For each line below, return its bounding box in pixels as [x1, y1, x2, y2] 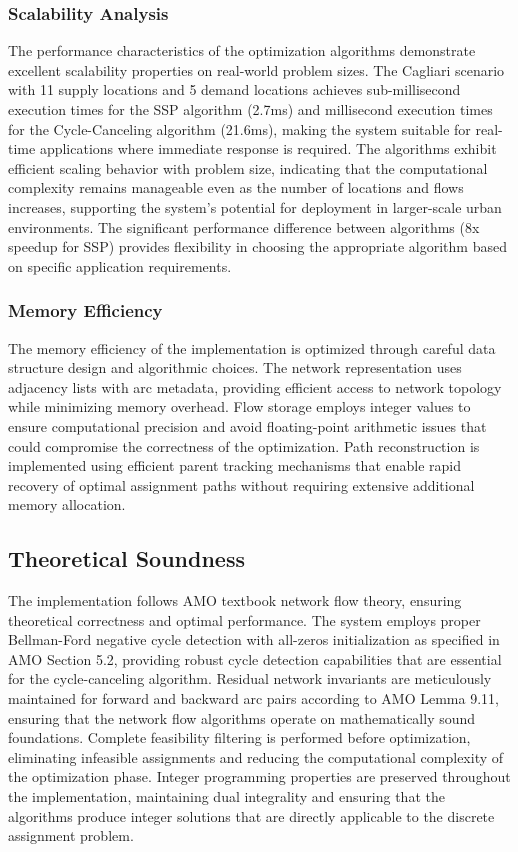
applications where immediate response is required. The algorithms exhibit [39, 138, 497, 159]
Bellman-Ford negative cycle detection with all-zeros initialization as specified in [8, 629, 500, 650]
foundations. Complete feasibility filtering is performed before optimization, [8, 727, 471, 748]
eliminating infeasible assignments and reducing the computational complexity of [8, 746, 504, 767]
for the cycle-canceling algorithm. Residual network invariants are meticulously [8, 668, 492, 689]
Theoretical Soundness [8, 543, 245, 574]
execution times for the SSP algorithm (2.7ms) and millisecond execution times [8, 99, 493, 119]
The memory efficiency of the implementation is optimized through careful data [8, 337, 496, 358]
